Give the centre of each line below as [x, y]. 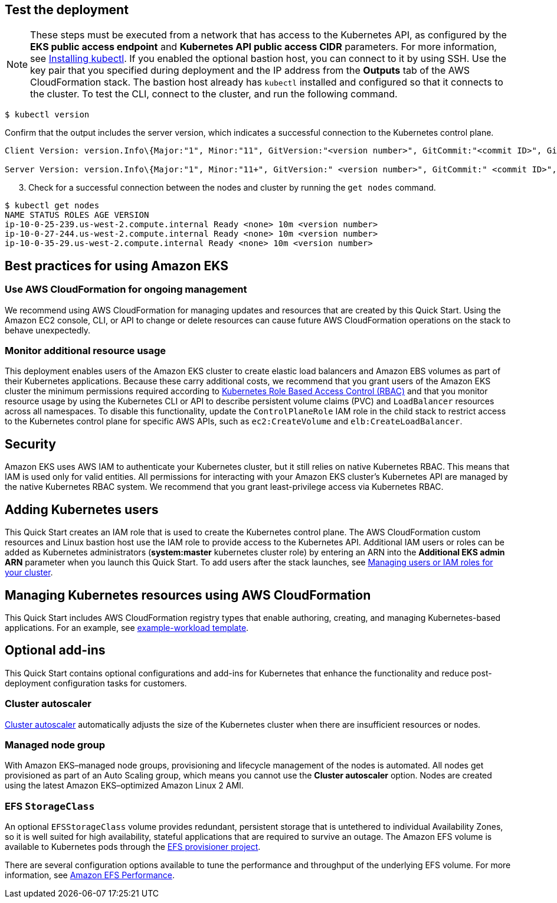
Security [30, 444]
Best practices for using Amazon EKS [117, 266]
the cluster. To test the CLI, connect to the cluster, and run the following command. [214, 94]
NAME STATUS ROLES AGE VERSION [77, 215]
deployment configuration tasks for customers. [96, 683]
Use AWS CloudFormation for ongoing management [126, 289]
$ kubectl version [47, 115]
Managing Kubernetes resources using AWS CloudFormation [188, 595]
